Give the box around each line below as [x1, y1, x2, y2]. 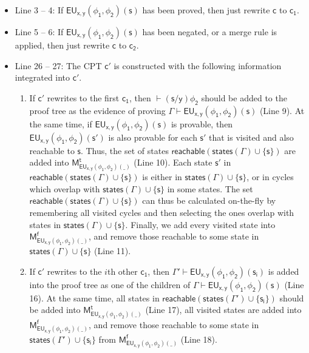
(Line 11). [94, 244, 131, 257]
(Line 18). [180, 332, 217, 345]
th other [107, 264, 138, 277]
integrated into [15, 71, 70, 84]
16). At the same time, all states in [29, 291, 160, 304]
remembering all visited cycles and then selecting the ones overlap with [29, 206, 294, 219]
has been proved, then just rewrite [142, 4, 270, 16]
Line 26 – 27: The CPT [15, 59, 102, 72]
